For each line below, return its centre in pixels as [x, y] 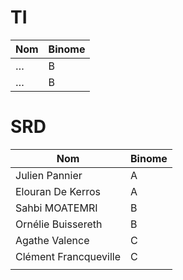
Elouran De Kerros [58, 191]
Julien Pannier [49, 175]
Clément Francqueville [68, 256]
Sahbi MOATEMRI [56, 208]
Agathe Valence [52, 240]
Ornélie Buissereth [59, 224]
